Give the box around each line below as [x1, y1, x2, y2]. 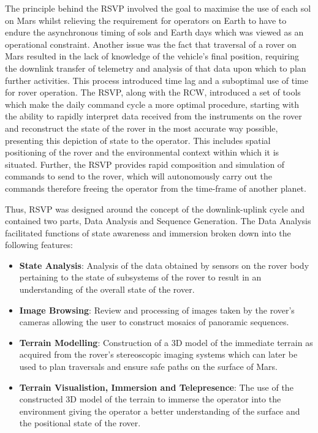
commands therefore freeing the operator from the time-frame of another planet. [5, 181, 306, 194]
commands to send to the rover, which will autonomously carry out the [5, 170, 272, 183]
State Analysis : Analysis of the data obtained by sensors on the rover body [19, 258, 309, 271]
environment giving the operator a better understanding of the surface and [19, 404, 300, 417]
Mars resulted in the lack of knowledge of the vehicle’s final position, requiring [5, 50, 299, 62]
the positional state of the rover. [19, 416, 141, 429]
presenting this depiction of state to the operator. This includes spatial [5, 134, 271, 146]
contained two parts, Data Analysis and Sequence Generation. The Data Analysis [5, 214, 311, 227]
